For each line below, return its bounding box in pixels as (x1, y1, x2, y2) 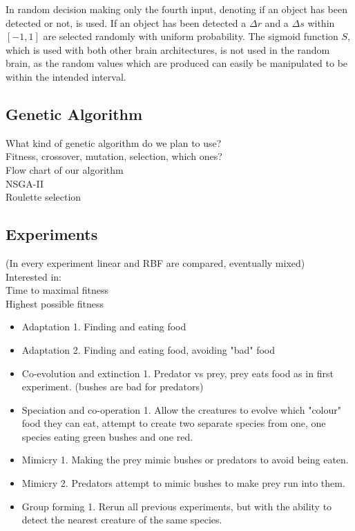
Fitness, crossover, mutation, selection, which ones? (6, 149, 222, 163)
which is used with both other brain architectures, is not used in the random (6, 42, 330, 57)
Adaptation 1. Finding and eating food (21, 319, 186, 334)
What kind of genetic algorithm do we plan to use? (6, 135, 222, 150)
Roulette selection (6, 190, 81, 204)
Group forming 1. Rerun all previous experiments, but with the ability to (21, 499, 332, 513)
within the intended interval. (6, 69, 126, 83)
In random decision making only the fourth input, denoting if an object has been (6, 2, 347, 16)
